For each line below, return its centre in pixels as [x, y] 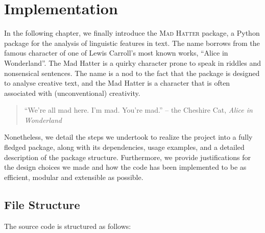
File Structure [42, 204]
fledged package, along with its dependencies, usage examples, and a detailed [124, 147]
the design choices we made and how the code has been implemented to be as [125, 167]
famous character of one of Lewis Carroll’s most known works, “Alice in [116, 53]
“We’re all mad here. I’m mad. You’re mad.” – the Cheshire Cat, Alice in [138, 110]
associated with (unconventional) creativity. [72, 93]
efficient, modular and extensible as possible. [74, 177]
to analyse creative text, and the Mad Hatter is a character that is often [117, 83]
